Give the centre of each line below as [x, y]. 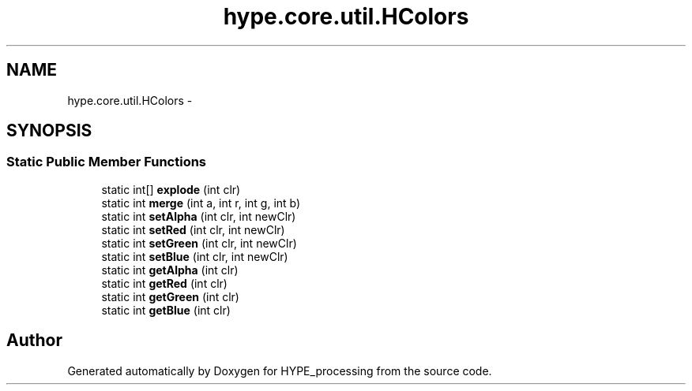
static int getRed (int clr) [164, 283]
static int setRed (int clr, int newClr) [193, 229]
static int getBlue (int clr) [166, 310]
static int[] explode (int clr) [171, 189]
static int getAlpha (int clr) [170, 270]
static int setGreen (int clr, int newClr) [199, 243]
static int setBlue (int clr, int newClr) [195, 256]
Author [34, 341]
